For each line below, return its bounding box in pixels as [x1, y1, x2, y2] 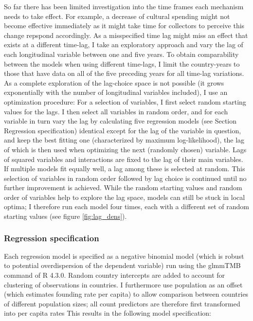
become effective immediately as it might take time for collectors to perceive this [4, 20, 245, 31]
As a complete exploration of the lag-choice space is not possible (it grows [4, 77, 224, 88]
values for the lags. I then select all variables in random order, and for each [4, 106, 228, 116]
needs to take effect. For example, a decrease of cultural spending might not [4, 11, 230, 21]
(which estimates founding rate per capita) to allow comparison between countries [4, 289, 249, 299]
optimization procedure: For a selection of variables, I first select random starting [4, 96, 246, 107]
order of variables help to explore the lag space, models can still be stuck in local [4, 192, 245, 202]
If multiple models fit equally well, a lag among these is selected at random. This [4, 163, 245, 174]
